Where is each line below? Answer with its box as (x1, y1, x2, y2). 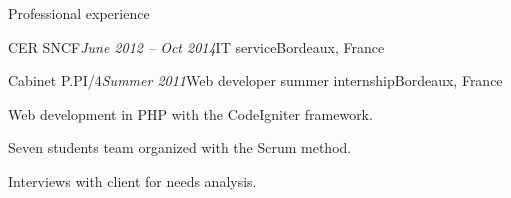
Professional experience (8, 3, 150, 23)
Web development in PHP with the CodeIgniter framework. (8, 103, 373, 124)
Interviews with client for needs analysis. (8, 170, 257, 191)
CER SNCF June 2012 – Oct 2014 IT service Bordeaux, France (8, 36, 385, 57)
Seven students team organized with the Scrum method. (8, 137, 352, 158)
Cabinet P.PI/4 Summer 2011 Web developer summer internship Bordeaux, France (8, 70, 503, 91)
